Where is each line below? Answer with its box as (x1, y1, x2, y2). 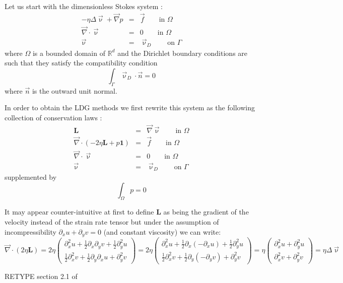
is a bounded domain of (32, 47, 105, 58)
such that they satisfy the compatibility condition (5, 57, 158, 68)
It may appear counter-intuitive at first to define (5, 206, 154, 217)
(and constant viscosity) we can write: (103, 226, 221, 237)
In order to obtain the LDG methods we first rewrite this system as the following (5, 102, 255, 113)
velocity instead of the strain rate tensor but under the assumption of (5, 217, 219, 227)
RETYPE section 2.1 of (5, 270, 78, 281)
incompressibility (5, 226, 56, 237)
